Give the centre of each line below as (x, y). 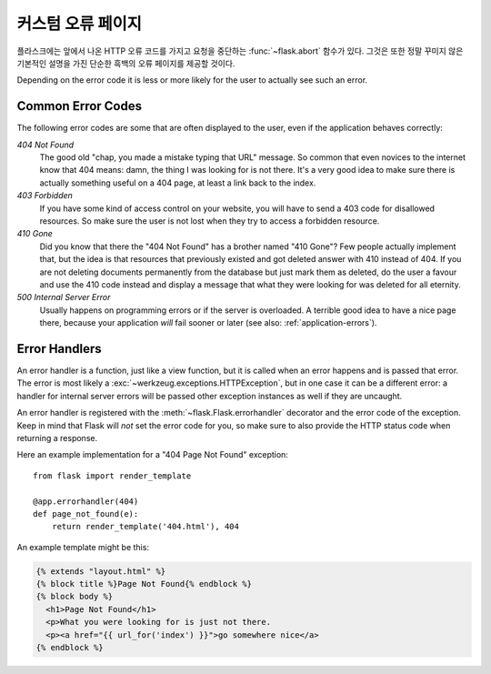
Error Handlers (59, 349)
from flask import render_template (112, 476)
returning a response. (57, 438)
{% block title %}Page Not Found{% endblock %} (144, 584)
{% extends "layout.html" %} (101, 571)
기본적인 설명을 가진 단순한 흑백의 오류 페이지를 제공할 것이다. (126, 63)
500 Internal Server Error (64, 297)
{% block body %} (75, 597)
